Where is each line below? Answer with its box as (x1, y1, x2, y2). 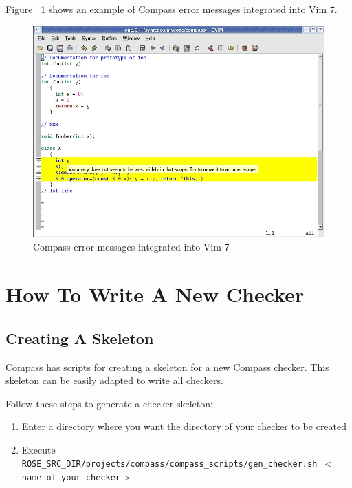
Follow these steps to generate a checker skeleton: (5, 396, 213, 410)
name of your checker (21, 473, 120, 483)
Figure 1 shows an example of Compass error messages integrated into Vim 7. (5, 2, 338, 16)
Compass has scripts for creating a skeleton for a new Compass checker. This (5, 359, 329, 374)
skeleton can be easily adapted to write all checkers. (5, 373, 223, 388)
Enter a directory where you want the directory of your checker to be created (21, 419, 347, 434)
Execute (21, 442, 56, 456)
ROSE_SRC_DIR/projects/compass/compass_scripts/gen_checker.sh (21, 459, 318, 469)
